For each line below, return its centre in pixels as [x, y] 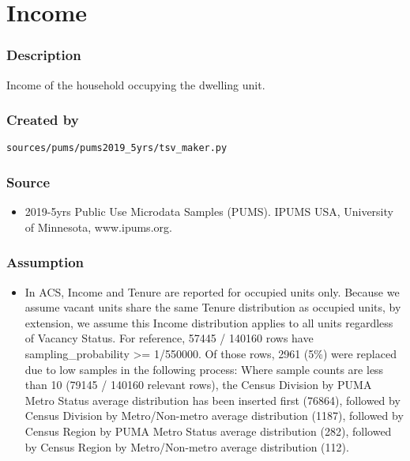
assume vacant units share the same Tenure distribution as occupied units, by [213, 307]
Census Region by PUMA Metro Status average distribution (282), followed [208, 431]
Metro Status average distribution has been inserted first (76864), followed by [213, 400]
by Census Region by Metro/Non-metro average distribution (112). [187, 446]
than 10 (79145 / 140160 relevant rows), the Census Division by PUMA [198, 385]
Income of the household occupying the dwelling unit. [136, 84]
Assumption [45, 262]
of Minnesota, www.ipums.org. [98, 227]
